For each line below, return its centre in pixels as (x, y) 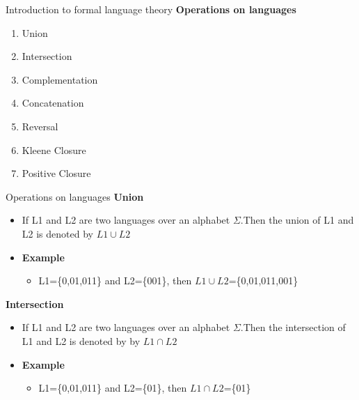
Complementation (60, 79)
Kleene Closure (54, 149)
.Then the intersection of (293, 327)
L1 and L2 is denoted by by (81, 340)
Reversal (40, 126)
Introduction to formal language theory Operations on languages (151, 9)
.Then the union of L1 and (297, 220)
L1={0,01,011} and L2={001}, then (115, 280)
